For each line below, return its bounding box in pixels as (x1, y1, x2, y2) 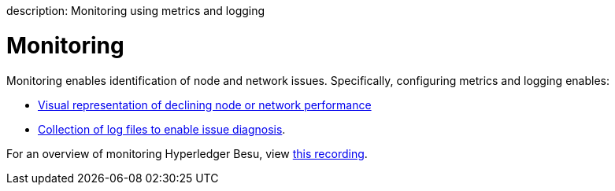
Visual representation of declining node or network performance (38, 97, 372, 112)
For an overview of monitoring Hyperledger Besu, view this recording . (6, 146, 368, 160)
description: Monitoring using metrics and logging (6, 4, 265, 17)
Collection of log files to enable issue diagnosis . (38, 122, 286, 136)
